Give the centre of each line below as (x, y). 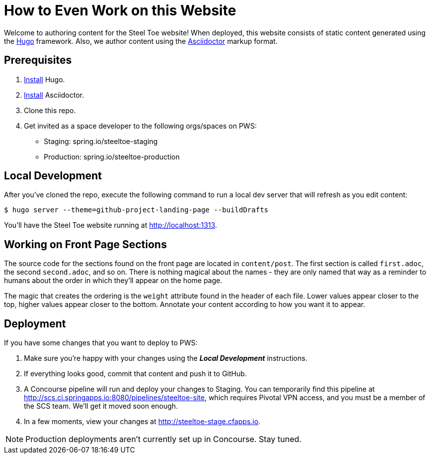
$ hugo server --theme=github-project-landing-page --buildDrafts (136, 210)
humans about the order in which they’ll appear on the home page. (113, 281)
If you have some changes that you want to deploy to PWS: (101, 343)
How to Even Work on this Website (120, 10)
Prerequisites (38, 60)
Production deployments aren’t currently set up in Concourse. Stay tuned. (163, 439)
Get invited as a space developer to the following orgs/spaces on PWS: (140, 126)
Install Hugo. (45, 79)
